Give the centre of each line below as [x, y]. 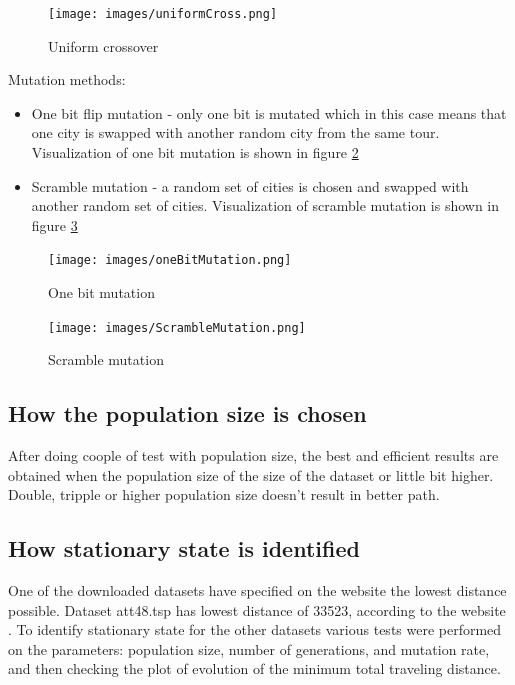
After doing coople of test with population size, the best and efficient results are [253, 455]
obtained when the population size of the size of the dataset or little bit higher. [251, 474]
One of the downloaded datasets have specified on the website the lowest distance [257, 590]
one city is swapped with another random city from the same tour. [235, 132]
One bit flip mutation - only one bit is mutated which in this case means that [269, 112]
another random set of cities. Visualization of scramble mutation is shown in [265, 205]
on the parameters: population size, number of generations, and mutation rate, [249, 648]
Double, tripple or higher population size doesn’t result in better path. [224, 494]
